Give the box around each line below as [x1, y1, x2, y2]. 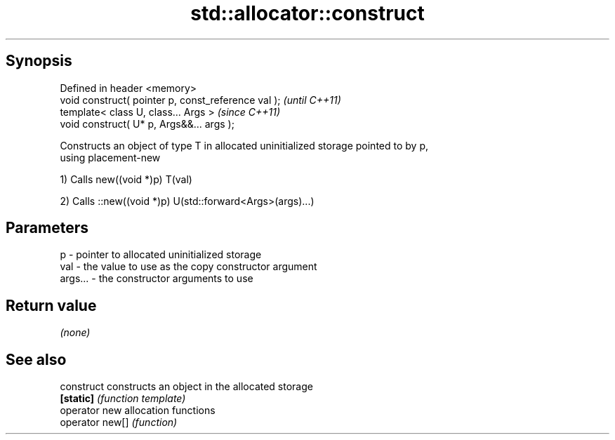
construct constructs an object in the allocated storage [60, 380, 313, 393]
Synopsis [6, 52, 72, 70]
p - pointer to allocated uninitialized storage [60, 248, 262, 261]
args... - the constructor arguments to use [60, 272, 253, 285]
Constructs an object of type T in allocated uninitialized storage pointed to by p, [60, 139, 428, 152]
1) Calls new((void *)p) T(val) [60, 173, 192, 185]
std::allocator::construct [190, 1, 425, 25]
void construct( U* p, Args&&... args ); [60, 117, 234, 130]
